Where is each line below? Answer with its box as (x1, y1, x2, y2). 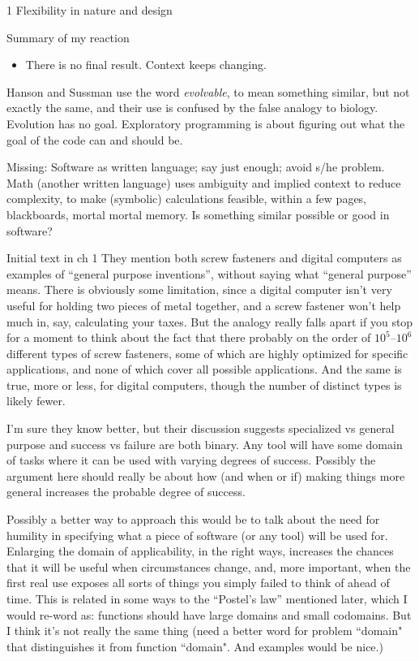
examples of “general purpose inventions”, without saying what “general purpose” (6, 265, 412, 282)
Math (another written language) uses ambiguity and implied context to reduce (6, 174, 401, 191)
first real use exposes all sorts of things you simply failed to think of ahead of (6, 574, 390, 591)
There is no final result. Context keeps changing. (25, 56, 267, 73)
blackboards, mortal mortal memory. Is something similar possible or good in (6, 205, 390, 222)
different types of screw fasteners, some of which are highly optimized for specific (6, 344, 408, 361)
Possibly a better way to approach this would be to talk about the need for (6, 511, 380, 528)
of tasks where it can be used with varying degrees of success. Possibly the (6, 451, 376, 469)
